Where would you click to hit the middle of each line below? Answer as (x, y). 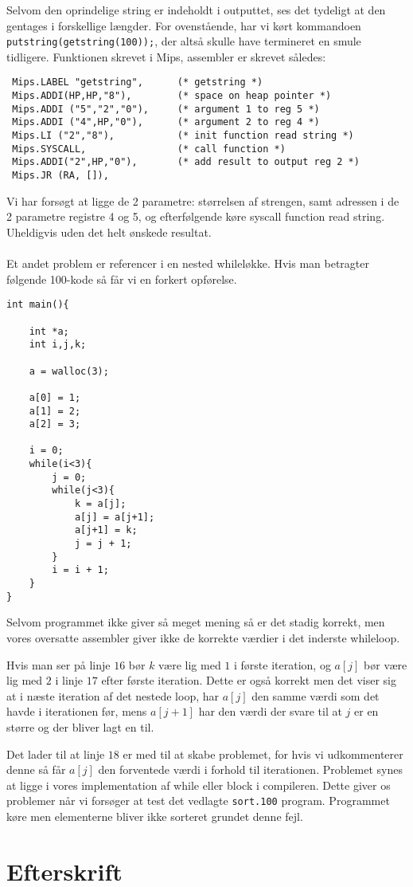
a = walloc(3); (69, 371)
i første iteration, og (282, 664)
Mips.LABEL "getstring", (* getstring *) (138, 82)
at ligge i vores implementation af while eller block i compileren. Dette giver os (199, 785)
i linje (69, 680)
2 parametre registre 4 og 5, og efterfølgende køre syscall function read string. (196, 216)
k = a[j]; (100, 504)
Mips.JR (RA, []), (60, 176)
